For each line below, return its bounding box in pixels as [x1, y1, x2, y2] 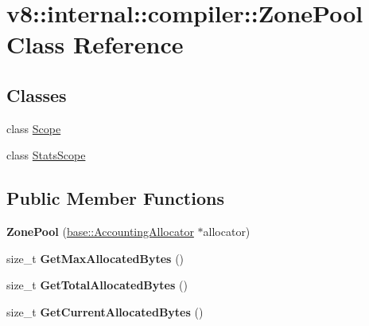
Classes [6, 82, 67, 107]
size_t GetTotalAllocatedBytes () [6, 277, 188, 293]
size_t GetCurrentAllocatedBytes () [6, 303, 204, 320]
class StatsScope [6, 147, 86, 163]
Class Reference [6, 28, 184, 61]
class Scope [6, 120, 61, 136]
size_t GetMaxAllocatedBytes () [6, 249, 184, 266]
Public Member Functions [6, 186, 224, 210]
